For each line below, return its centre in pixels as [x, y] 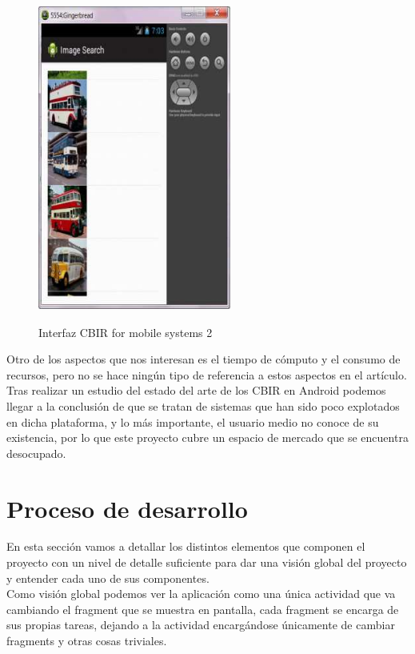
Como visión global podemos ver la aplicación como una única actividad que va [201, 594]
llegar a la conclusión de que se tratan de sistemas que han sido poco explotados [203, 405]
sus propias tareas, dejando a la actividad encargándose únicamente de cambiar [201, 625]
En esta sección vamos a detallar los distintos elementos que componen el [186, 546]
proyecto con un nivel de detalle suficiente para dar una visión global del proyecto [207, 562]
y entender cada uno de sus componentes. [108, 578]
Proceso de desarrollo [127, 508]
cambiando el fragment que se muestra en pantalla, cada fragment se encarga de [203, 609]
